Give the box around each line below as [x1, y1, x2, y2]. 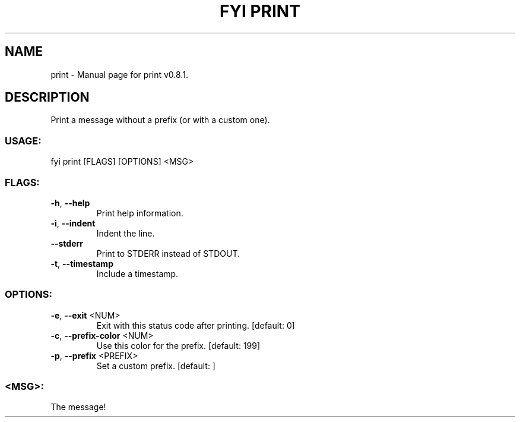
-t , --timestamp [50, 258, 113, 269]
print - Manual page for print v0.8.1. [50, 69, 188, 80]
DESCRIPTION [5, 90, 90, 105]
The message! [50, 402, 106, 412]
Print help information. [96, 207, 183, 218]
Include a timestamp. [96, 268, 179, 279]
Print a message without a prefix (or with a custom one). [50, 115, 270, 125]
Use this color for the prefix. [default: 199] [96, 340, 261, 351]
